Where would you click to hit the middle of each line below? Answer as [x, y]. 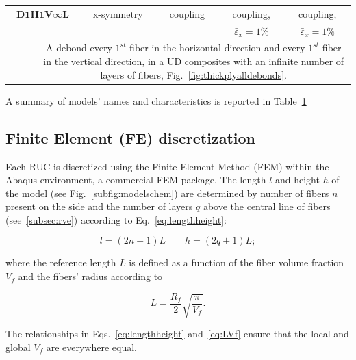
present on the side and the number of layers [99, 206]
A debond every [79, 48]
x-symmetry [118, 13]
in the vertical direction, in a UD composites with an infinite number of [194, 61]
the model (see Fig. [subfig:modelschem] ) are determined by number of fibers [167, 193]
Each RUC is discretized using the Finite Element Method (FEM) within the [167, 166]
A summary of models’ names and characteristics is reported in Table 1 [156, 100]
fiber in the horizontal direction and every [217, 48]
